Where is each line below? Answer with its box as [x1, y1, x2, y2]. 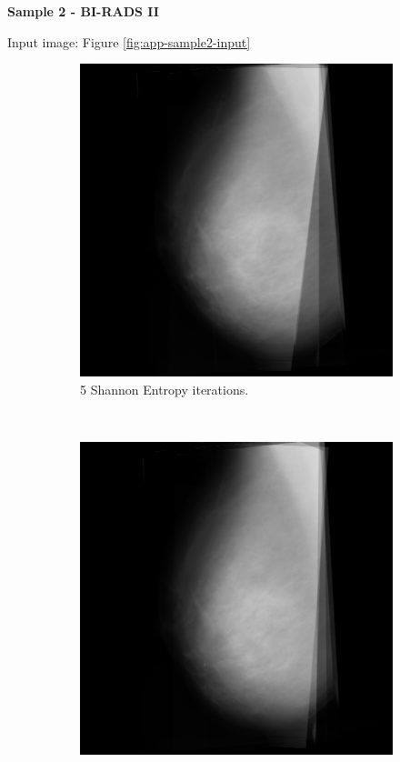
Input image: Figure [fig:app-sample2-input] [7, 32, 251, 51]
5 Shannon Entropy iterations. [80, 379, 249, 398]
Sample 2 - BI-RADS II [7, 2, 159, 20]
